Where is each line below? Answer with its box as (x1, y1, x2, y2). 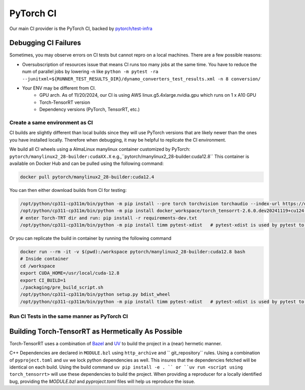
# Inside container (20, 256, 69, 262)
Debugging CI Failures (9, 39, 81, 47)
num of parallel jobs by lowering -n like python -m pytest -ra (22, 69, 159, 75)
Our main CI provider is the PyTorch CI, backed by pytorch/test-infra (9, 25, 152, 32)
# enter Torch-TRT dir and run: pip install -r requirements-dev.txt (20, 215, 197, 221)
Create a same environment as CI (9, 119, 94, 126)
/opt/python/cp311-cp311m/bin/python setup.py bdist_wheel (20, 292, 170, 297)
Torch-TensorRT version (39, 99, 90, 105)
